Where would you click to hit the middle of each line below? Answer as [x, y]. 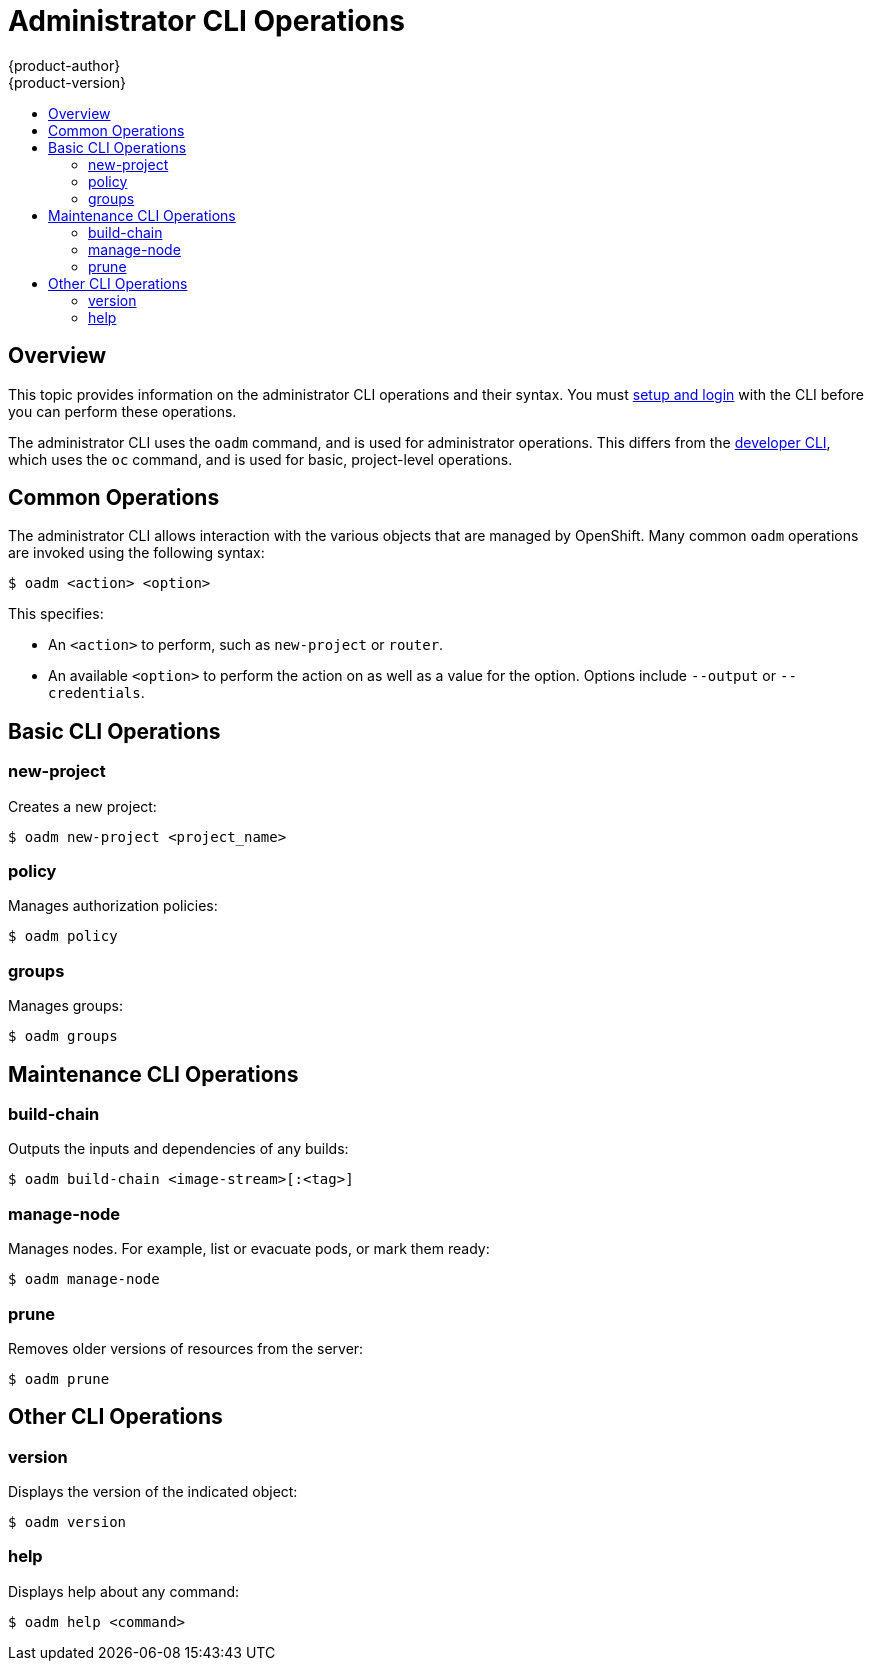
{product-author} [64, 65]
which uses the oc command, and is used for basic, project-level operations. [260, 459]
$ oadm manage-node [84, 1279]
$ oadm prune [59, 1378]
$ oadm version [67, 1522]
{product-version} [67, 82]
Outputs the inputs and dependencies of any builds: [178, 1149]
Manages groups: [66, 1006]
